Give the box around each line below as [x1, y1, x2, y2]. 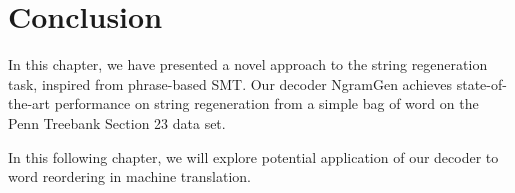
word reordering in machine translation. [8, 166, 251, 187]
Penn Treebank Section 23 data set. [8, 112, 226, 133]
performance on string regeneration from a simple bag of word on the [54, 93, 479, 114]
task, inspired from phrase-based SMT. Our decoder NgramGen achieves [8, 73, 453, 94]
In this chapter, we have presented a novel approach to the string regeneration [8, 54, 488, 75]
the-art [8, 93, 51, 114]
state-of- [456, 73, 507, 94]
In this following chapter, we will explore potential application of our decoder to [8, 146, 499, 167]
